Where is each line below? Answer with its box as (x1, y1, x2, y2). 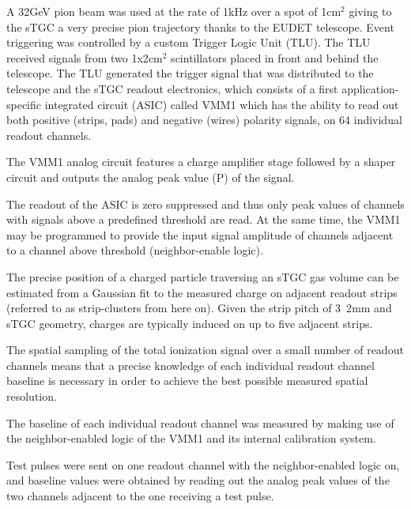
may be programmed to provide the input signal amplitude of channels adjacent (6, 226, 394, 243)
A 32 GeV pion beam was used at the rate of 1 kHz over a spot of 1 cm (6, 3, 341, 19)
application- (341, 80, 399, 96)
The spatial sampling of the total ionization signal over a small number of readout (6, 341, 404, 358)
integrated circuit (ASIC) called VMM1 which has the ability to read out (44, 96, 399, 112)
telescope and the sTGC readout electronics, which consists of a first (6, 80, 338, 96)
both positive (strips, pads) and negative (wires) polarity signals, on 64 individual (6, 111, 402, 128)
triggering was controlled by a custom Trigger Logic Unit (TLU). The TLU (6, 34, 371, 51)
